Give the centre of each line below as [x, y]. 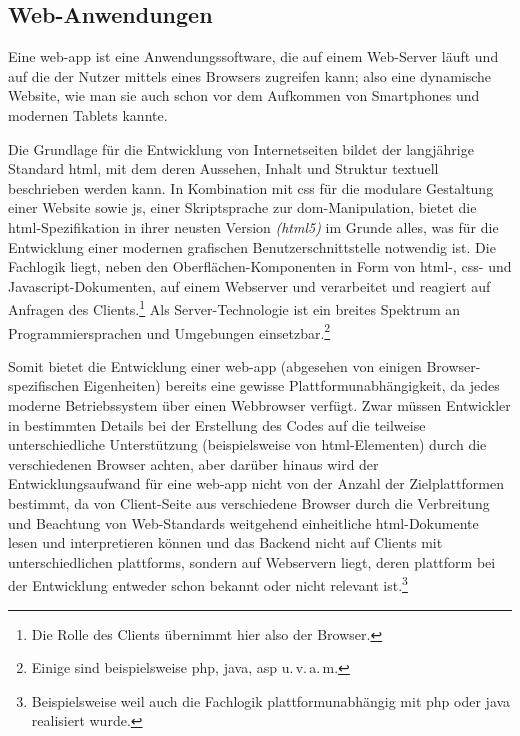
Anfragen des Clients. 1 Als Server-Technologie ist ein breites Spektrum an [234, 307]
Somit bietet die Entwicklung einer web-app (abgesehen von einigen [215, 365]
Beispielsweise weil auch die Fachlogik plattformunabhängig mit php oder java [271, 700]
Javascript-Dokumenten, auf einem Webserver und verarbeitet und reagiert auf [249, 285]
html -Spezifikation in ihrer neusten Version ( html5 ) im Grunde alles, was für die [253, 226]
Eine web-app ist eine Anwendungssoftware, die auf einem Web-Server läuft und [253, 56]
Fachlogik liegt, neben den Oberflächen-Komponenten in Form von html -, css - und [260, 266]
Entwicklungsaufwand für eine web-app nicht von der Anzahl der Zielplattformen [256, 483]
